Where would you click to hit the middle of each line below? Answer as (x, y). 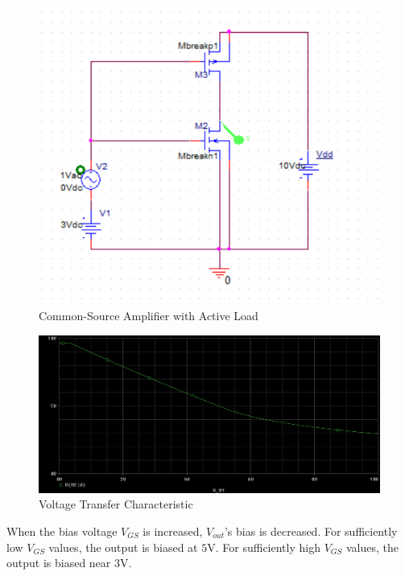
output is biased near (59, 563)
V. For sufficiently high (264, 547)
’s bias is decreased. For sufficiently (311, 531)
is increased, (173, 531)
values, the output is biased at (123, 547)
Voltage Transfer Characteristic (116, 504)
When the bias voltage (62, 531)
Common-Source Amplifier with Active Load (149, 316)
